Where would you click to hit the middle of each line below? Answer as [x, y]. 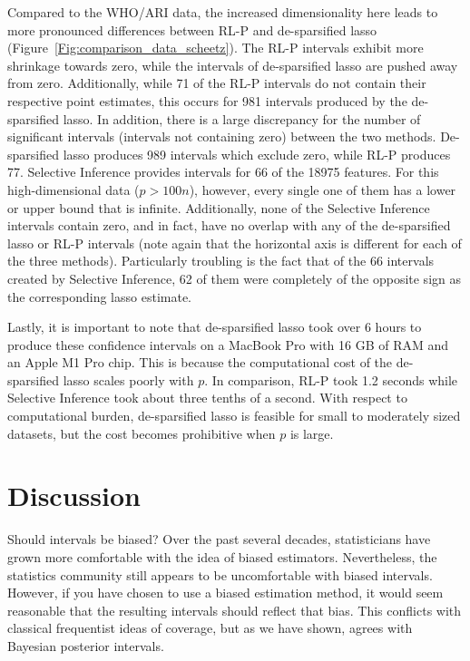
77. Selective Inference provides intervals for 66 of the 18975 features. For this [223, 172]
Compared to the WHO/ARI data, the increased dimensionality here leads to [223, 12]
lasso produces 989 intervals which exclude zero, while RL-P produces [257, 154]
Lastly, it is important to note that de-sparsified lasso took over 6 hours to [215, 327]
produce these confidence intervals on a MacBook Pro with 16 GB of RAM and [228, 344]
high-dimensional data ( [73, 189]
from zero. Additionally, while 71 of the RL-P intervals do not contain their [217, 83]
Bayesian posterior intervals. [86, 645]
